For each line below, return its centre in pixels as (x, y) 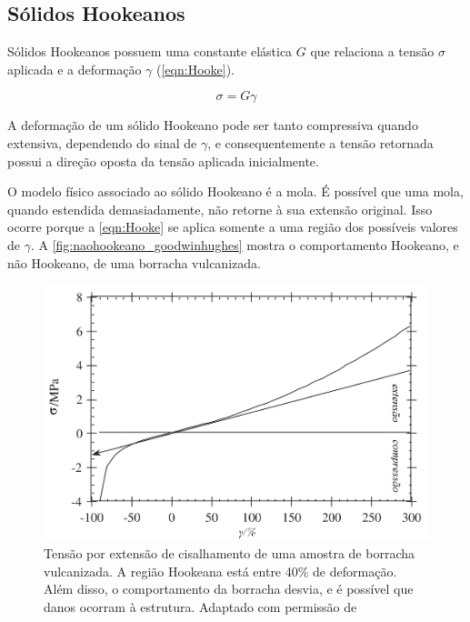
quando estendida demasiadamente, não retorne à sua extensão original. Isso (220, 209)
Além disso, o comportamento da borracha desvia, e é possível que (229, 589)
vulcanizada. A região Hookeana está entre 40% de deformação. (220, 571)
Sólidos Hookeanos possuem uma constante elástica (150, 51)
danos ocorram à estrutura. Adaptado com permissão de (200, 606)
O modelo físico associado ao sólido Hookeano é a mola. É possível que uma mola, (235, 191)
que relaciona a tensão (372, 51)
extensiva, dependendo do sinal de (102, 142)
